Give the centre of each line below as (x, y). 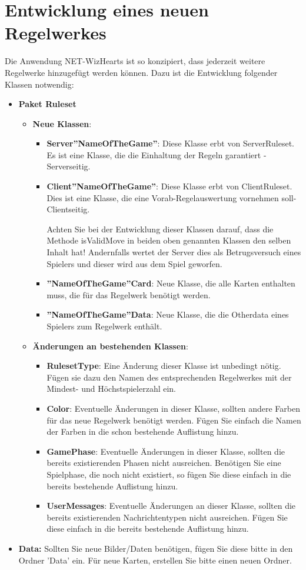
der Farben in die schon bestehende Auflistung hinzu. (143, 431)
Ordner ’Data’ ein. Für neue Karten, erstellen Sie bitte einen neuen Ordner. (155, 560)
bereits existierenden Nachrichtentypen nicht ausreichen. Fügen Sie (167, 517)
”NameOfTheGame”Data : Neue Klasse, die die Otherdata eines (168, 314)
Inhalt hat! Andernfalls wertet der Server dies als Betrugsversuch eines (174, 252)
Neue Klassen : (62, 123)
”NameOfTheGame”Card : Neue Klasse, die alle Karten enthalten (171, 283)
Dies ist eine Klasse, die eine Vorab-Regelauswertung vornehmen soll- (172, 197)
